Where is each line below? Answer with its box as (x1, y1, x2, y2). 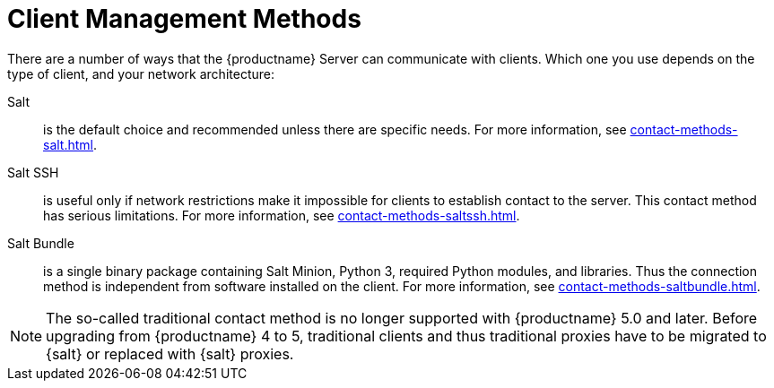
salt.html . (43, 136, 98, 152)
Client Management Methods (7, 4, 361, 34)
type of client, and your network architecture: (7, 65, 274, 82)
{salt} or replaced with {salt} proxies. (46, 344, 294, 363)
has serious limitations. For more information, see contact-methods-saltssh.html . (43, 207, 520, 223)
